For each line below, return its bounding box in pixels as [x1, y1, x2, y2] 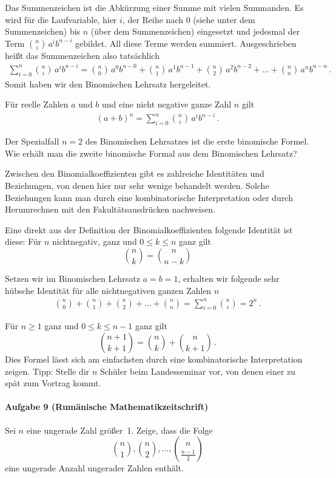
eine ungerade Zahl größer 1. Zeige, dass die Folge [26, 423, 213, 436]
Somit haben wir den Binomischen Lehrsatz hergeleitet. [5, 77, 211, 90]
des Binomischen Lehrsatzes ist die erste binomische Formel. [85, 135, 309, 148]
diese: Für [5, 235, 42, 248]
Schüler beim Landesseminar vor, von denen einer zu [100, 364, 296, 377]
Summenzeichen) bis [5, 25, 81, 38]
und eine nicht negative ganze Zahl [102, 98, 232, 111]
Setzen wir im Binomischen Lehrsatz [5, 271, 141, 284]
